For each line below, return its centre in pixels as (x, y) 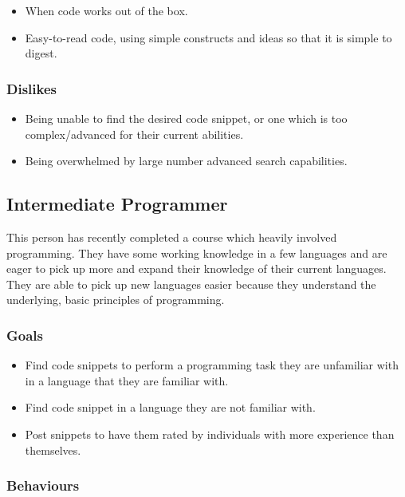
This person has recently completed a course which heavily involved (172, 237)
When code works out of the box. (106, 10)
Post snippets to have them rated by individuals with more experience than (210, 434)
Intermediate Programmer (117, 204)
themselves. (53, 450)
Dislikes (31, 88)
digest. (41, 53)
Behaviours (43, 485)
